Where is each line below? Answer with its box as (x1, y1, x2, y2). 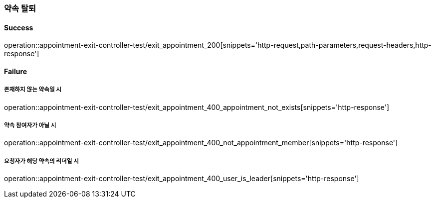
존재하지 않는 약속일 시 (4, 86, 62, 94)
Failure (4, 67, 27, 76)
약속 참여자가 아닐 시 (4, 122, 56, 129)
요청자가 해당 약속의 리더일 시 (4, 157, 79, 165)
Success (4, 23, 33, 32)
